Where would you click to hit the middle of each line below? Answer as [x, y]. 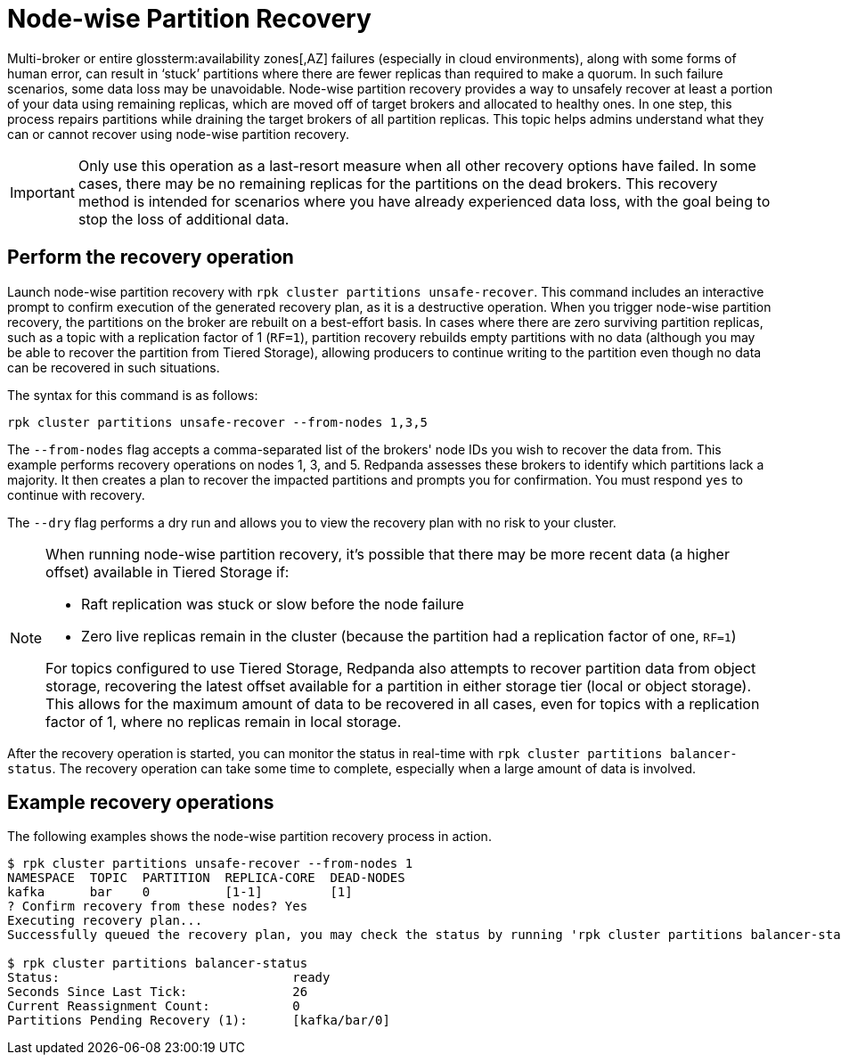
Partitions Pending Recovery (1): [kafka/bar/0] [199, 1021]
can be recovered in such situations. [114, 367]
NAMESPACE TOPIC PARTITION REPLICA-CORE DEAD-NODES [206, 878]
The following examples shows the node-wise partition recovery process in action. [249, 837]
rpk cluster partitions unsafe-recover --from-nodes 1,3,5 [218, 422]
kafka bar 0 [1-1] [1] [180, 892]
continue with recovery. [76, 494]
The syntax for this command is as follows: [133, 395]
